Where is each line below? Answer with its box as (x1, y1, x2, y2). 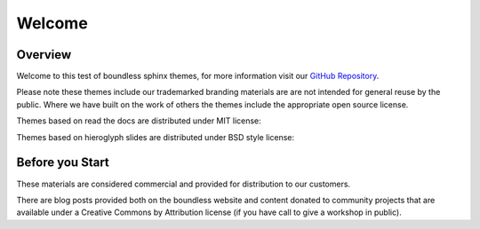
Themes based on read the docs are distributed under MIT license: (16, 115, 261, 126)
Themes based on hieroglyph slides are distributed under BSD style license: (16, 131, 295, 142)
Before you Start (16, 155, 110, 170)
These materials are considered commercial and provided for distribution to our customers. (16, 178, 351, 189)
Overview (16, 47, 72, 62)
